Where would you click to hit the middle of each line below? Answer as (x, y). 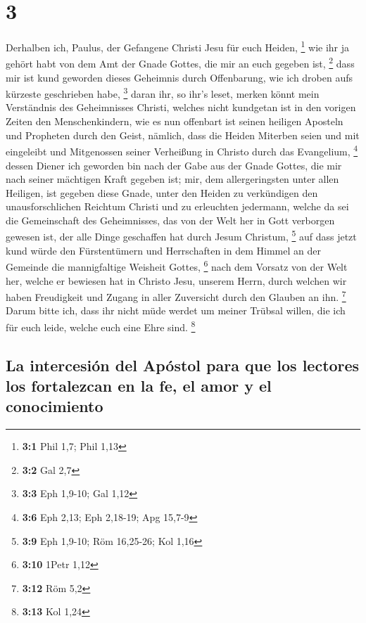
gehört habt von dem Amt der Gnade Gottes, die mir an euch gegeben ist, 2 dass (180, 63)
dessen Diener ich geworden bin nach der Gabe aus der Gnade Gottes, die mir (174, 165)
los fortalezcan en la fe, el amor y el (139, 386)
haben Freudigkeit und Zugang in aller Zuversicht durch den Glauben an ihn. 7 (176, 296)
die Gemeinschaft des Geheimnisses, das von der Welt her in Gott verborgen (170, 220)
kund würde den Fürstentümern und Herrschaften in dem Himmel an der (163, 250)
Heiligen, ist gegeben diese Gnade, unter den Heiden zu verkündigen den (162, 192)
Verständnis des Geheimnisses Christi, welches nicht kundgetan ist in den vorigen (181, 107)
